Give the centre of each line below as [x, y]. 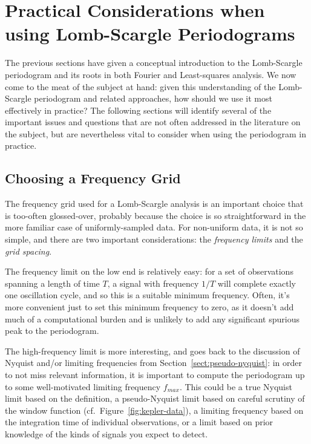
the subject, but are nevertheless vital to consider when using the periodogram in [155, 133]
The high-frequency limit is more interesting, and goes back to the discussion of [152, 351]
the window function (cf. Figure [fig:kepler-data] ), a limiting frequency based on [154, 410]
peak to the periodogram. [52, 331]
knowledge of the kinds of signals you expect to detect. [106, 433]
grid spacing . [28, 251]
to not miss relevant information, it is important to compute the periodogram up [155, 374]
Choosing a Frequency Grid [93, 178]
